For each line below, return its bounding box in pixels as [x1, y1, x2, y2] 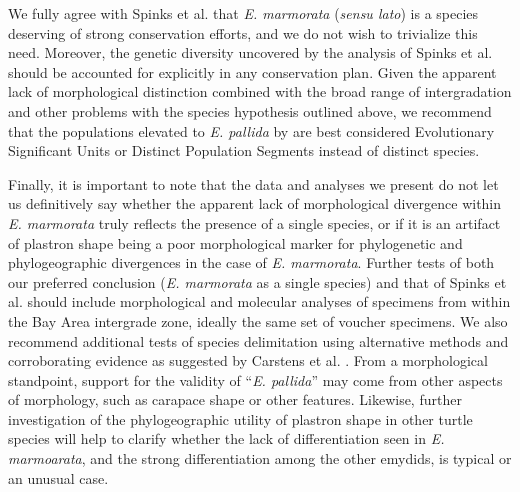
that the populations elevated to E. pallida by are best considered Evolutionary [8, 120, 495, 141]
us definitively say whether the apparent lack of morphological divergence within [8, 193, 502, 214]
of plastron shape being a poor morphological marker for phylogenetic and [8, 232, 463, 253]
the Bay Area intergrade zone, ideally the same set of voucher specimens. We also [8, 310, 508, 331]
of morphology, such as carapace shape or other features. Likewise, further [8, 389, 462, 410]
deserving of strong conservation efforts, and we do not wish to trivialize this [8, 22, 478, 43]
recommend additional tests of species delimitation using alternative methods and [8, 330, 509, 351]
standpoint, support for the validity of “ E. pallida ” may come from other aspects [8, 369, 503, 390]
